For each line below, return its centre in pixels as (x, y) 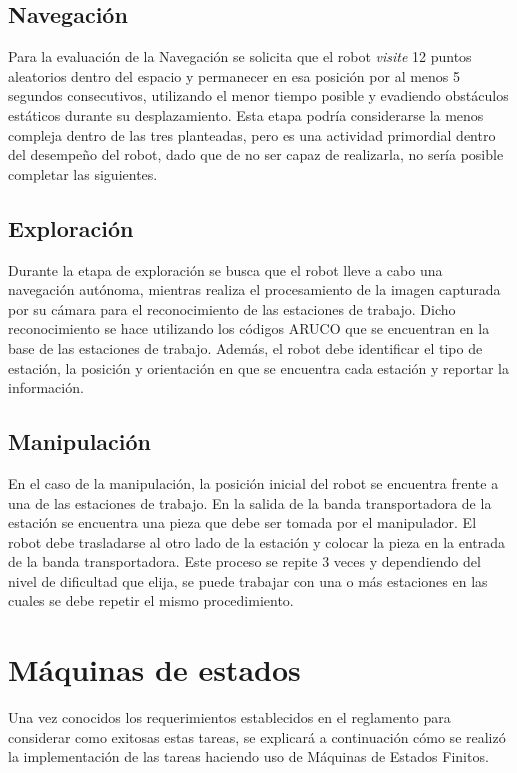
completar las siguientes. (83, 173)
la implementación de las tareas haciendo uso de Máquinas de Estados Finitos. (248, 756)
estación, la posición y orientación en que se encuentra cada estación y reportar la (258, 367)
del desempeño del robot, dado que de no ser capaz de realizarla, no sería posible (256, 154)
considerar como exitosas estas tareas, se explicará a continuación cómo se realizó (257, 736)
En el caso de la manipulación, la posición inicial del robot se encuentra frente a (253, 482)
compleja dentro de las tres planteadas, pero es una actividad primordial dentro (252, 134)
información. (46, 387)
